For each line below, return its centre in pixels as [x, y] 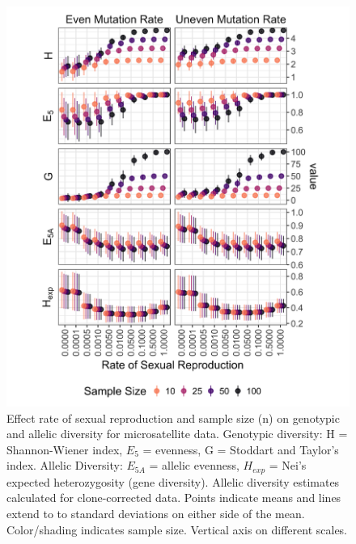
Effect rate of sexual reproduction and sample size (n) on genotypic [173, 417]
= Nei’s [288, 465]
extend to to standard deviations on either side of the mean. [156, 514]
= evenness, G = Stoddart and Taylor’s [241, 449]
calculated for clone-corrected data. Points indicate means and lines [174, 498]
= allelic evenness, [194, 465]
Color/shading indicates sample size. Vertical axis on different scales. [177, 529]
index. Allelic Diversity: [65, 465]
